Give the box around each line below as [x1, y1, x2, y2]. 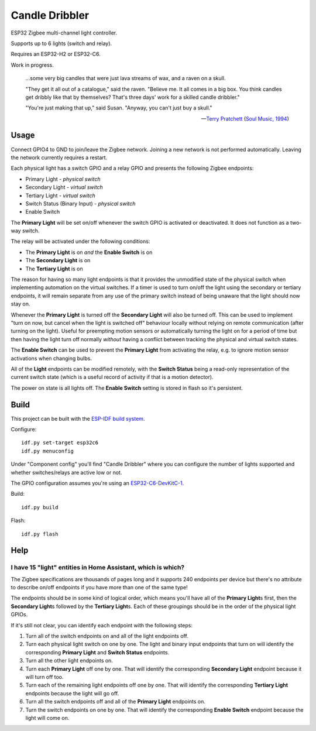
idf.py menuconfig [21, 448, 74, 454]
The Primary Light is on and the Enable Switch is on [25, 249, 153, 256]
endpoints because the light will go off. [25, 689, 119, 696]
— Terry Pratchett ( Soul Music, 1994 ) [201, 115, 289, 122]
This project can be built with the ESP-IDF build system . [11, 415, 145, 422]
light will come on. [25, 714, 70, 721]
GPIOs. [11, 611, 28, 618]
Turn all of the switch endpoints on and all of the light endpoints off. [25, 633, 188, 640]
